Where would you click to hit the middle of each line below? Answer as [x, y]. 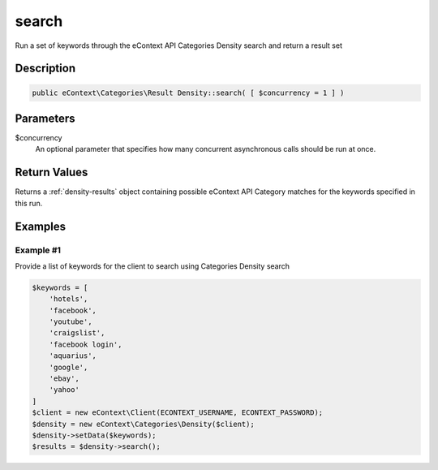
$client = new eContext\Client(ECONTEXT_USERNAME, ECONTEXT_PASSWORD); [178, 413]
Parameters [45, 118]
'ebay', [64, 379]
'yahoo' [64, 390]
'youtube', [71, 322]
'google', [69, 367]
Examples [41, 226]
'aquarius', [73, 356]
